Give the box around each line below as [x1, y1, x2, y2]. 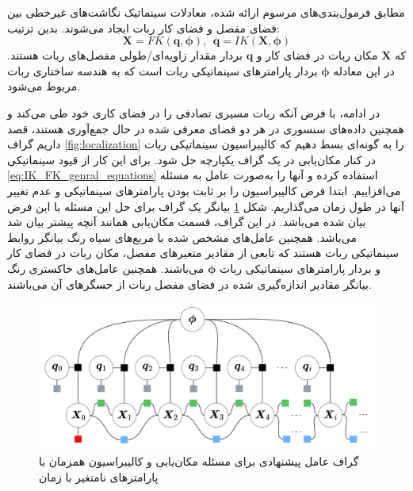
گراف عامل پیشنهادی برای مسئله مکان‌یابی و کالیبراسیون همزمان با [39, 453, 359, 470]
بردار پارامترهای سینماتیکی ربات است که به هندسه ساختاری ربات [7, 62, 318, 79]
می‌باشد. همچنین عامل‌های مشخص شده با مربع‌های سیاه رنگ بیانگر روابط [7, 228, 357, 245]
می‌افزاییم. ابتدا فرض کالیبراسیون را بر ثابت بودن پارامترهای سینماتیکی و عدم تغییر [7, 182, 401, 198]
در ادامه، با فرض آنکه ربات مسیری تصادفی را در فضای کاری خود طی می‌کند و [7, 104, 380, 121]
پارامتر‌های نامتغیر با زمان [39, 468, 159, 485]
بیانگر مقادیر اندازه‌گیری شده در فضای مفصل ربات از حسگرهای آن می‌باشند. [7, 275, 372, 292]
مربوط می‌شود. [7, 78, 81, 94]
